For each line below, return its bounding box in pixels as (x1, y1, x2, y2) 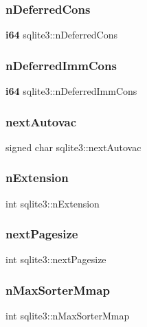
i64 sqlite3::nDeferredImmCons (5, 84, 137, 98)
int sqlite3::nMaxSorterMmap (5, 308, 130, 323)
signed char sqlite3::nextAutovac (5, 139, 142, 154)
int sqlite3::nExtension (5, 196, 100, 210)
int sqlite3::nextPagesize (5, 252, 106, 267)
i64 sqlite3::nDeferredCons (5, 27, 117, 42)
